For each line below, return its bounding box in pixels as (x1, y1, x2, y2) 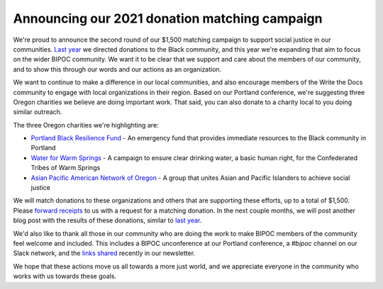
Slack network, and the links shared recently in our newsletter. (13, 249, 195, 258)
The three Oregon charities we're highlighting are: (13, 120, 159, 129)
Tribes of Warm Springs (30, 164, 101, 172)
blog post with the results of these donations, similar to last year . (13, 216, 202, 225)
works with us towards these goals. (13, 272, 117, 280)
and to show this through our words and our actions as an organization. (13, 64, 222, 74)
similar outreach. (13, 108, 62, 116)
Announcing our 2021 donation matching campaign (13, 11, 323, 26)
